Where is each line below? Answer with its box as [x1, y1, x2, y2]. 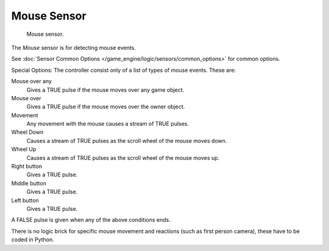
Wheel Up [11, 146, 37, 153]
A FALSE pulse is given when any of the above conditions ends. [11, 216, 171, 224]
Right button [11, 163, 43, 170]
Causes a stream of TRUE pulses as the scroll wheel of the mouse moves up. [26, 154, 220, 161]
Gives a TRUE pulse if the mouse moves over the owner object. [26, 103, 185, 111]
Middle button [11, 179, 47, 187]
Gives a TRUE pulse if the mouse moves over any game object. [26, 86, 185, 94]
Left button [11, 196, 39, 204]
